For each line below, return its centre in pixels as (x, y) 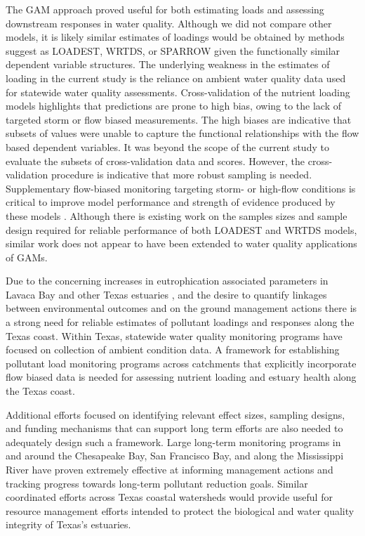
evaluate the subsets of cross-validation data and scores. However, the (155, 161)
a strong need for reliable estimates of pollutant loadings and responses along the (180, 322)
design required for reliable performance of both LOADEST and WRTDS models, (181, 229)
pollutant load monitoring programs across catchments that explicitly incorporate (181, 363)
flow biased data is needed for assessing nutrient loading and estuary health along (181, 377)
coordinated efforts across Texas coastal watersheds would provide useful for (169, 497)
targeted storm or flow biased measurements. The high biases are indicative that (179, 119)
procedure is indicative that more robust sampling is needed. (181, 175)
